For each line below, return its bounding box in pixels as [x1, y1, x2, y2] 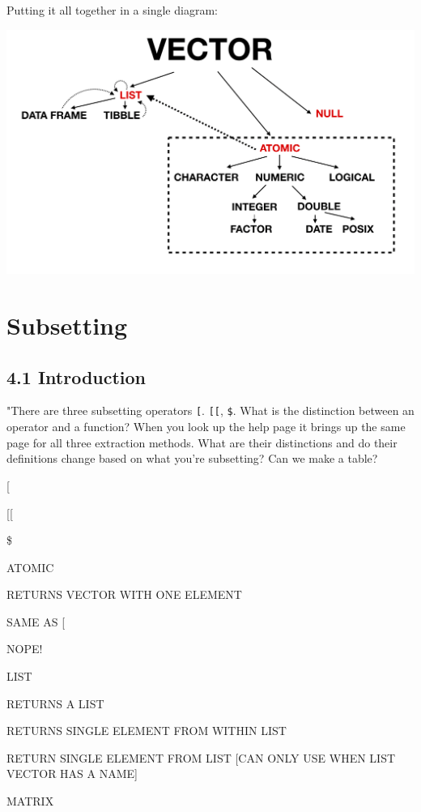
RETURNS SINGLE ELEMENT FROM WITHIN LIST [6, 722, 287, 739]
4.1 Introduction [6, 364, 147, 389]
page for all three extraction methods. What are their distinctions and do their [6, 434, 398, 451]
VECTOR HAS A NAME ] [6, 765, 138, 782]
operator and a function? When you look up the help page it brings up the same [6, 418, 406, 435]
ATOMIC [6, 558, 54, 575]
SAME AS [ [6, 613, 66, 630]
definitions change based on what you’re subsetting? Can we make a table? [6, 450, 378, 467]
